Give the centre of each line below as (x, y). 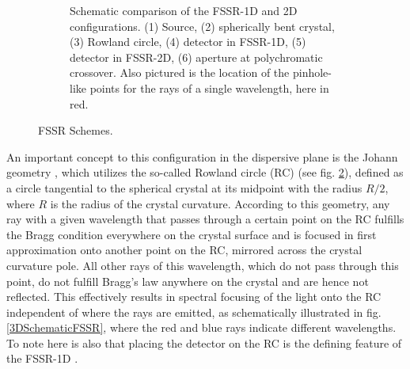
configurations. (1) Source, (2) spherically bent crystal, (202, 26)
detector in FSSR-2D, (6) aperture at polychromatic (196, 57)
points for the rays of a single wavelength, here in (209, 87)
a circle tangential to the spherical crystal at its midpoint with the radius (184, 187)
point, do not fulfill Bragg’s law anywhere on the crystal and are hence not (188, 281)
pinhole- (312, 72)
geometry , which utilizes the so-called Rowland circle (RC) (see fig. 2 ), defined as (205, 172)
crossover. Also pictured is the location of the (180, 72)
